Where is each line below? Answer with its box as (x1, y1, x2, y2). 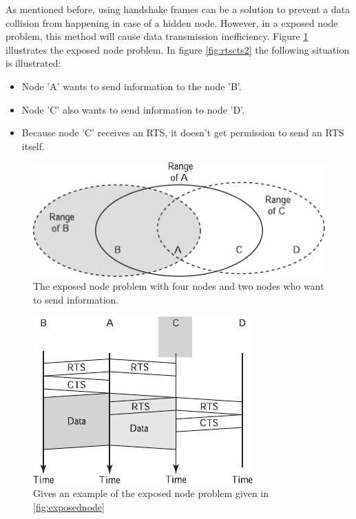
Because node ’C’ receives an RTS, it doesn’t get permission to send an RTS (21, 125, 344, 140)
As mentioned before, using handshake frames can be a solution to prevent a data (6, 2, 350, 16)
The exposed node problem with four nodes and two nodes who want (33, 279, 324, 293)
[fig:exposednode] (33, 499, 105, 513)
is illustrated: (6, 56, 61, 70)
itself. (21, 138, 45, 153)
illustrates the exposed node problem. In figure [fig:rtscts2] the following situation (6, 42, 350, 56)
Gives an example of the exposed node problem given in (33, 486, 269, 500)
